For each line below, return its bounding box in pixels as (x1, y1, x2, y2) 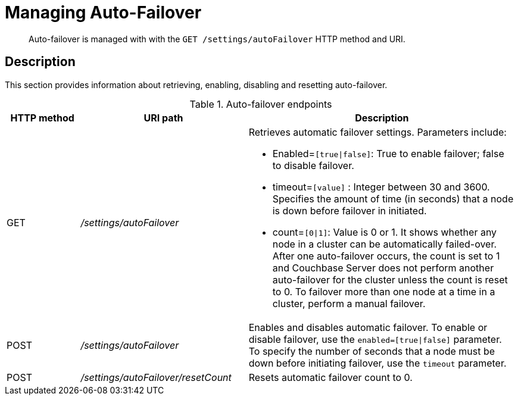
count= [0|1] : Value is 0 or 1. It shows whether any (272, 226, 497, 238)
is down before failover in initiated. (272, 204, 427, 217)
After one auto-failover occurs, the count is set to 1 (272, 249, 500, 262)
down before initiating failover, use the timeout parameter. (248, 357, 507, 369)
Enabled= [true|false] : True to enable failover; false (272, 147, 504, 160)
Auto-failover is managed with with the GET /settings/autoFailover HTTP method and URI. (29, 33, 405, 44)
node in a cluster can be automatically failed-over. (272, 237, 497, 250)
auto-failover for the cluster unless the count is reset (272, 273, 508, 286)
